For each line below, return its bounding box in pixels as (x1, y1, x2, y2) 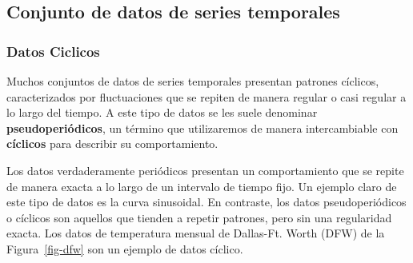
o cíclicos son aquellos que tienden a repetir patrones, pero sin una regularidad (6, 209, 392, 225)
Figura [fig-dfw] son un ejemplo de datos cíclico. (6, 240, 243, 257)
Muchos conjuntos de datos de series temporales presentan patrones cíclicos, (6, 73, 379, 89)
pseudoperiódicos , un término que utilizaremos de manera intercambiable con (6, 119, 399, 136)
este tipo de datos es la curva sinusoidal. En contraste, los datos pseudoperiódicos (6, 193, 407, 210)
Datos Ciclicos (6, 41, 100, 61)
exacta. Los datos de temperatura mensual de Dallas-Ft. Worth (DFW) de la (6, 225, 385, 241)
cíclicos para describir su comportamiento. (6, 135, 219, 152)
